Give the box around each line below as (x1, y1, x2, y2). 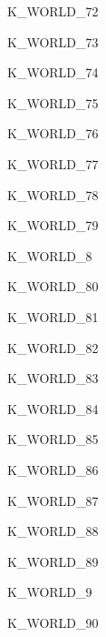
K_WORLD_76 (7, 124, 99, 143)
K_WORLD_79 (7, 216, 99, 235)
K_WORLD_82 (7, 338, 99, 357)
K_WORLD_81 (7, 307, 99, 326)
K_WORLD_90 (7, 612, 99, 632)
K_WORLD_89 (7, 551, 99, 571)
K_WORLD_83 (7, 369, 99, 388)
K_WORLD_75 (7, 93, 99, 112)
